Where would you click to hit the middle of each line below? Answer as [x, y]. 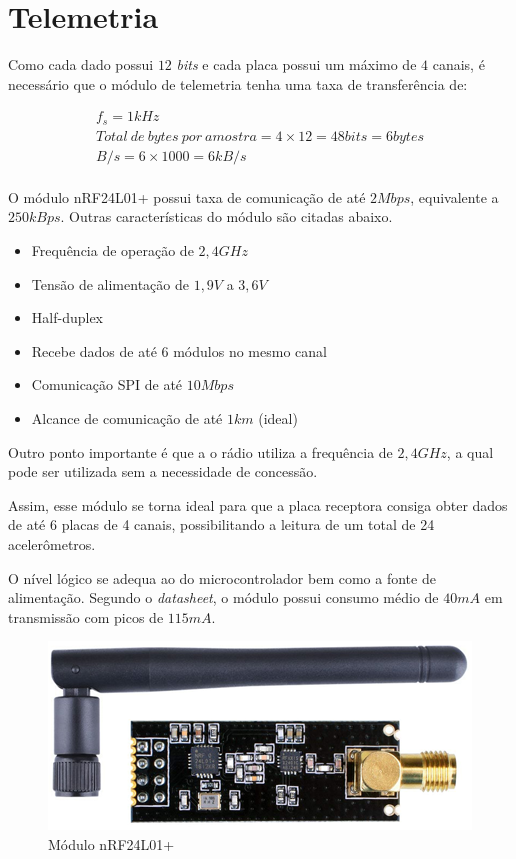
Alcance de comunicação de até [127, 418]
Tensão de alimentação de [110, 283]
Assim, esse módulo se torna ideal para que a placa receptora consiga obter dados [258, 504]
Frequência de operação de [112, 250]
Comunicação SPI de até [107, 384]
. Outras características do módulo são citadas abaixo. [226, 216]
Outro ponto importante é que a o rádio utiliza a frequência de [200, 451]
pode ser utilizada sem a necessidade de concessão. [163, 471]
